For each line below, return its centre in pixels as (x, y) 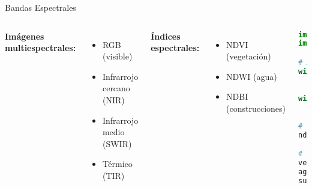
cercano (116, 88)
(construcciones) (256, 108)
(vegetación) (249, 56)
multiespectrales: (40, 48)
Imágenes (25, 36)
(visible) (117, 56)
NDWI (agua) (252, 76)
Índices (166, 36)
